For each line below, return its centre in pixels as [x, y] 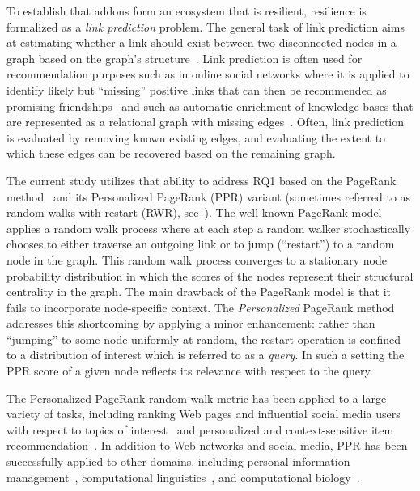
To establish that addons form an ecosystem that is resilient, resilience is [187, 11]
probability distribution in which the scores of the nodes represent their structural [210, 275]
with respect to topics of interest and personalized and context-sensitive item [200, 429]
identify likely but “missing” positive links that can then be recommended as [197, 89]
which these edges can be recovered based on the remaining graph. [171, 153]
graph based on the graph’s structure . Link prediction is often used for [185, 58]
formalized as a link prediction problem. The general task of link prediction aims [206, 26]
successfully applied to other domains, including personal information [178, 461]
